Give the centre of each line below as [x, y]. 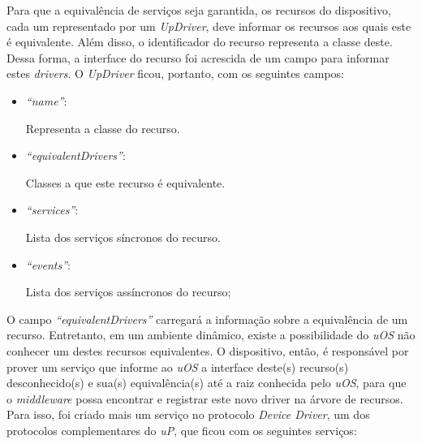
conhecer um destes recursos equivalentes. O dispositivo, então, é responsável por [208, 350]
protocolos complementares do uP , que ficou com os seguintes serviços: [182, 430]
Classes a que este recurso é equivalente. [125, 182]
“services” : [52, 210]
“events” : [48, 264]
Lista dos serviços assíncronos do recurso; [128, 292]
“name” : [46, 100]
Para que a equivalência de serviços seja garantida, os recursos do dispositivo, [199, 10]
